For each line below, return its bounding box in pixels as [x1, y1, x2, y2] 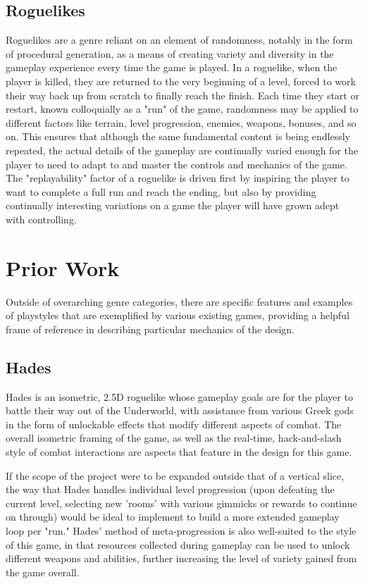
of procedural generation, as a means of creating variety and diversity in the [6, 46, 334, 61]
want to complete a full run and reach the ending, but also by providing [6, 184, 316, 199]
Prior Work [6, 253, 120, 282]
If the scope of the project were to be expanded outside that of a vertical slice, [6, 468, 345, 483]
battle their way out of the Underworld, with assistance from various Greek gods [6, 403, 354, 418]
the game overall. [6, 564, 80, 579]
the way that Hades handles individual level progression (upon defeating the [6, 482, 335, 497]
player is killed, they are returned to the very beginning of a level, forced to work [6, 73, 356, 88]
